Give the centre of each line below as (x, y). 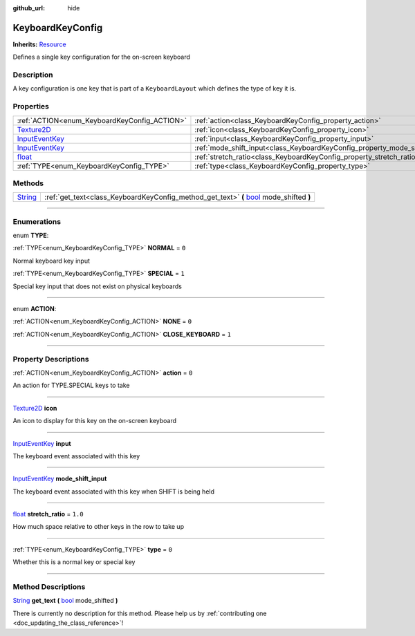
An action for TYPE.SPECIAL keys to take (71, 385)
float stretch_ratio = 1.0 (48, 514)
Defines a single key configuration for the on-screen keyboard (101, 57)
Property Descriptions (51, 359)
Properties (31, 106)
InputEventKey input (42, 443)
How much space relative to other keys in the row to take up (99, 527)
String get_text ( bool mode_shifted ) (65, 601)
